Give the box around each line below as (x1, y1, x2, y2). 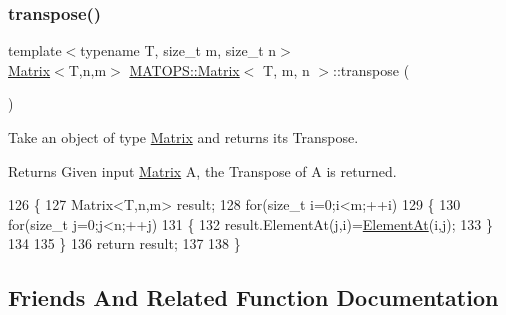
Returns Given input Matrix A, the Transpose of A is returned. (8, 160, 397, 181)
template (8, 40, 62, 61)
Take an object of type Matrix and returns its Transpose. (8, 127, 359, 147)
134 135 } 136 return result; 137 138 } (8, 233, 241, 254)
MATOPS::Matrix (129, 59, 240, 80)
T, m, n (263, 59, 310, 80)
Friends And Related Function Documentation (8, 282, 499, 313)
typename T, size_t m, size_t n (80, 40, 277, 61)
